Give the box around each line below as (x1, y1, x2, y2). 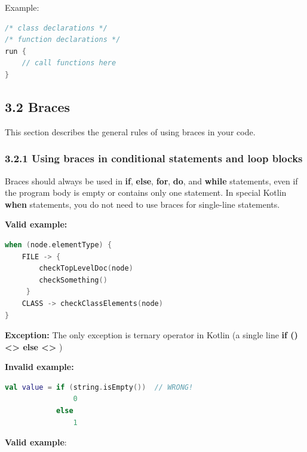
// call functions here (22, 59, 116, 68)
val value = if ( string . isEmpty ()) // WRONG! (5, 383, 194, 392)
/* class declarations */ (5, 23, 108, 32)
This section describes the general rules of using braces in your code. (5, 125, 256, 138)
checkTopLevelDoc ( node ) (39, 264, 133, 273)
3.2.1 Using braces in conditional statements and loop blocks (5, 151, 303, 166)
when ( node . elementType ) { (5, 240, 112, 249)
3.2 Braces (5, 97, 70, 116)
